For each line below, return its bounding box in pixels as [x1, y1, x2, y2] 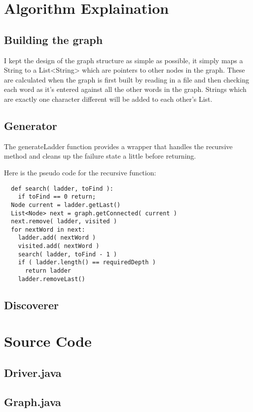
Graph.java [4, 394, 61, 409]
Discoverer [4, 297, 59, 312]
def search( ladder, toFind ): [11, 185, 113, 192]
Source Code [4, 331, 92, 351]
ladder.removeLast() [18, 275, 85, 283]
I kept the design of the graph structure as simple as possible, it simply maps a [4, 55, 243, 65]
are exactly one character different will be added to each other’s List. [4, 93, 213, 104]
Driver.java [4, 365, 62, 380]
